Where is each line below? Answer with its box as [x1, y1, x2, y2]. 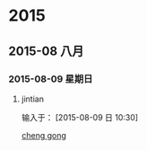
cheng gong [21, 129, 66, 140]
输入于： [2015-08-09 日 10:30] [21, 111, 139, 122]
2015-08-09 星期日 [8, 73, 93, 85]
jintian [21, 93, 44, 104]
